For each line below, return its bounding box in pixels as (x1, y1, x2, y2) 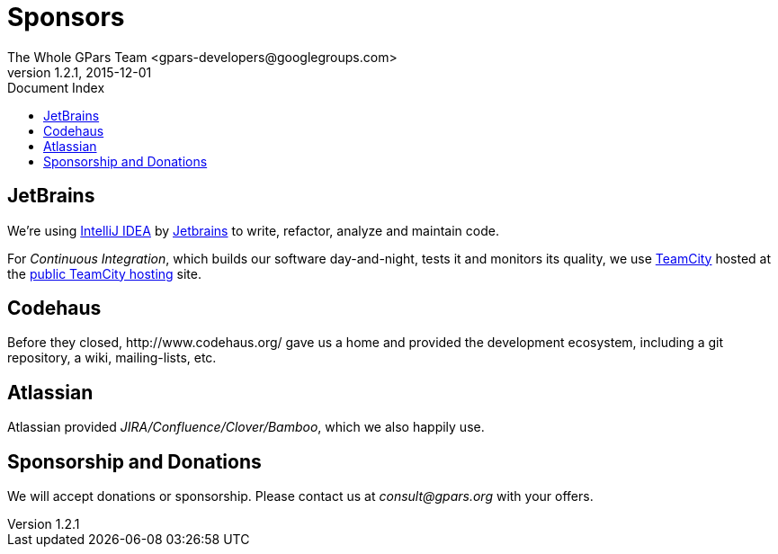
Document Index (7, 79, 105, 95)
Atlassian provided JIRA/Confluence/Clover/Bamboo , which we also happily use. (7, 419, 485, 435)
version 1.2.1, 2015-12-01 (7, 64, 152, 80)
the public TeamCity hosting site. (7, 265, 202, 281)
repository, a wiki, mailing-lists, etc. (7, 350, 217, 366)
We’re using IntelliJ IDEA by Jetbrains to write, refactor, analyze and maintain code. (7, 222, 499, 238)
